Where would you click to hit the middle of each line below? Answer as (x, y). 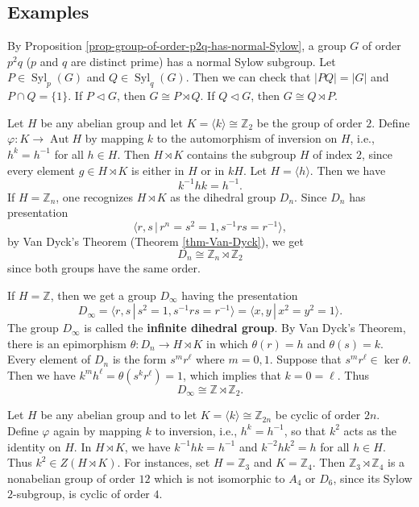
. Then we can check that (248, 77)
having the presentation (240, 295)
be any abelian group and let (112, 122)
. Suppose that (305, 359)
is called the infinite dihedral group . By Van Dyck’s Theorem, (245, 328)
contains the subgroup (242, 154)
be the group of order (309, 122)
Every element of (49, 359)
